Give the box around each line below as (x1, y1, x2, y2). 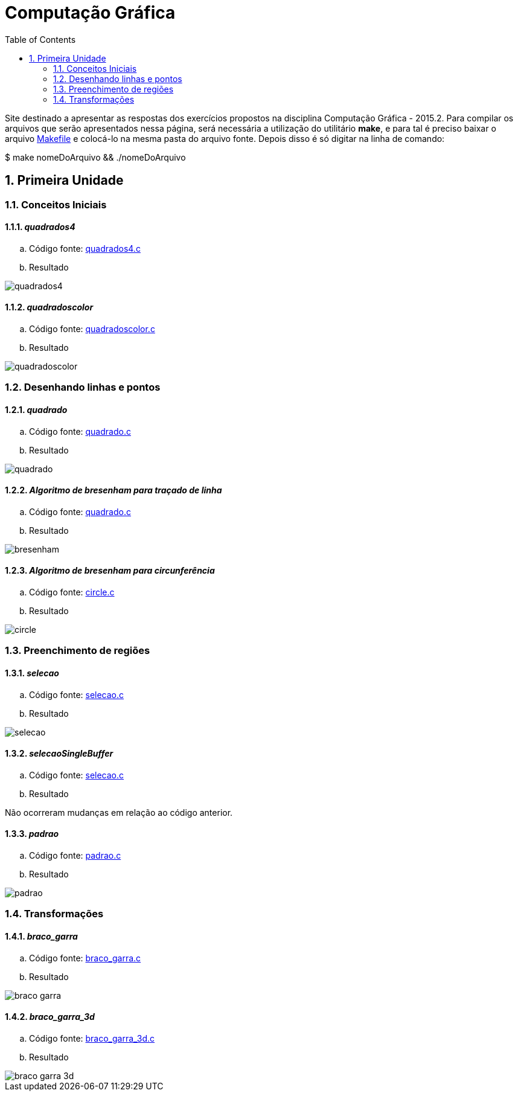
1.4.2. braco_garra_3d (5, 1011, 95, 1022)
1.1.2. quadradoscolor (5, 302, 94, 313)
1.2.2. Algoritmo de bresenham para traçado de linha (5, 485, 222, 496)
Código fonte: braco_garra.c (29, 952, 141, 963)
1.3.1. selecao (5, 668, 59, 679)
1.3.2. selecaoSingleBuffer (5, 748, 114, 759)
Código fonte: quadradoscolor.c (29, 324, 155, 335)
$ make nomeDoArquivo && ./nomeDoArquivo (5, 152, 186, 162)
